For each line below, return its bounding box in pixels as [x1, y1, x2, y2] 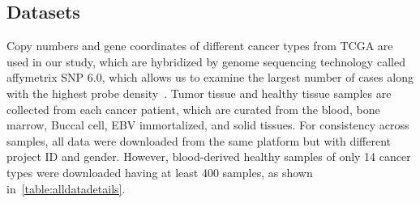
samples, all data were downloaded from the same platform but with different [6, 132, 392, 149]
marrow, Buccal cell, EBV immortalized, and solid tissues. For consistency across [6, 116, 409, 133]
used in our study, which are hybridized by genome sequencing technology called [6, 53, 405, 70]
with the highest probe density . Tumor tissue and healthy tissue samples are [6, 84, 392, 101]
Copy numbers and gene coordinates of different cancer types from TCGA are [6, 37, 393, 54]
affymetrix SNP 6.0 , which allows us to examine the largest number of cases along [6, 69, 414, 86]
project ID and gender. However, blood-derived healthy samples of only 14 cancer [6, 148, 411, 165]
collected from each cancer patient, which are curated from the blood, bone [6, 100, 380, 117]
